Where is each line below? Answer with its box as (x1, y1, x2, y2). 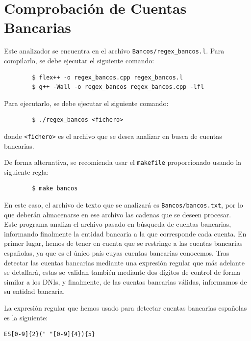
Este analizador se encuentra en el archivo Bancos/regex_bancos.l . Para (4, 46, 225, 56)
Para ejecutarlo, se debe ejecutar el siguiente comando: (4, 98, 169, 108)
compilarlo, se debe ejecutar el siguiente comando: (4, 55, 154, 65)
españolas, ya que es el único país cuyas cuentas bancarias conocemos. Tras (4, 248, 229, 258)
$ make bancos (32, 185, 78, 192)
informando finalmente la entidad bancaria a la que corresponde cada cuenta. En (4, 228, 247, 238)
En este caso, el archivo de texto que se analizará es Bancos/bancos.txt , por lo (4, 200, 243, 210)
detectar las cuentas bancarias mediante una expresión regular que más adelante (4, 257, 245, 267)
